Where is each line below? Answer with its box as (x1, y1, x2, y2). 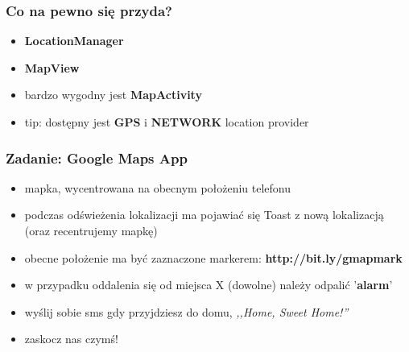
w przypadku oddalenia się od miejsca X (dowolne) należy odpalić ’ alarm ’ (24, 276, 393, 293)
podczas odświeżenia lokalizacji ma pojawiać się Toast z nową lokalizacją (24, 206, 384, 223)
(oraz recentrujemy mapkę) (24, 222, 158, 238)
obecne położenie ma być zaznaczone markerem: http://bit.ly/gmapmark (24, 249, 403, 266)
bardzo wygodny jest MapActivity (24, 86, 202, 103)
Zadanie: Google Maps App (6, 147, 188, 168)
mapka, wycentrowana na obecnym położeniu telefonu (24, 179, 291, 196)
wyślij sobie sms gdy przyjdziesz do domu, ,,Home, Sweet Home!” (24, 303, 349, 320)
